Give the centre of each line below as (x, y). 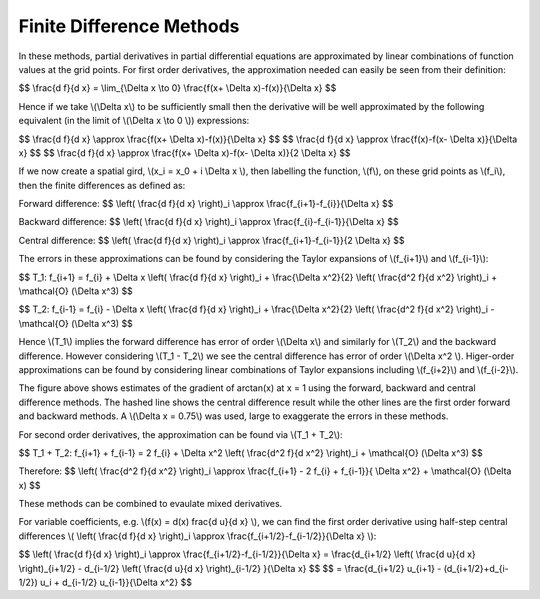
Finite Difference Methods (129, 26)
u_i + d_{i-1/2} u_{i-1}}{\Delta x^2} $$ (116, 582)
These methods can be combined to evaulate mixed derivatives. (150, 504)
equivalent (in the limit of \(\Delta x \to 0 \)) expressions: (134, 121)
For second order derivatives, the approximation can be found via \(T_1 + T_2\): (181, 434)
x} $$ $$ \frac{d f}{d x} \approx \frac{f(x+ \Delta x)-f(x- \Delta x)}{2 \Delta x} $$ (184, 152)
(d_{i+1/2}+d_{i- (476, 568)
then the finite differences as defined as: (102, 185)
